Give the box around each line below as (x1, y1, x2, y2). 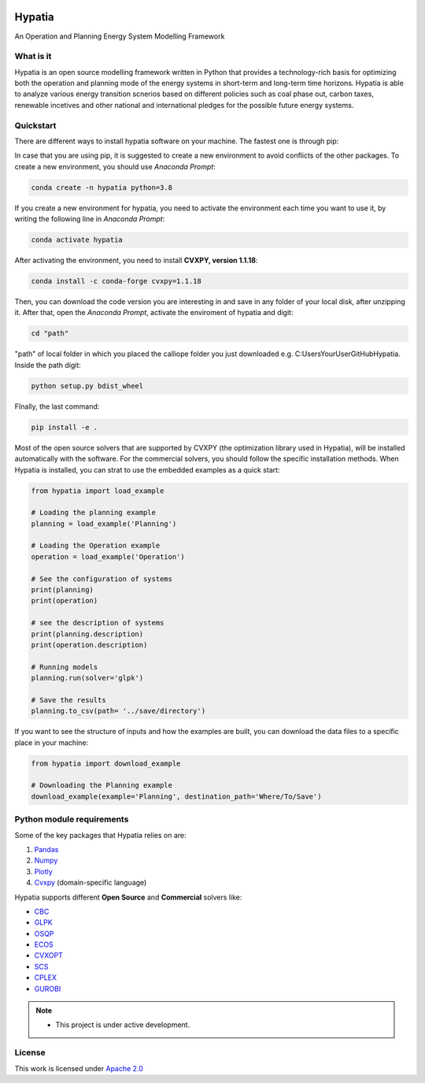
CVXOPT (34, 951, 63, 960)
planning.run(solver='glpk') (31, 673, 144, 683)
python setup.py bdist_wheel (31, 381, 144, 390)
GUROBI (34, 984, 61, 993)
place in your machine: (14, 737, 89, 747)
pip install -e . (31, 422, 98, 432)
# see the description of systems (31, 618, 164, 628)
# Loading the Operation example (31, 541, 161, 551)
